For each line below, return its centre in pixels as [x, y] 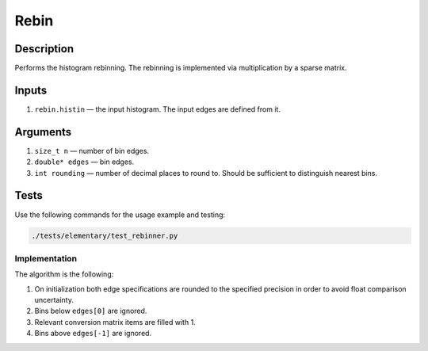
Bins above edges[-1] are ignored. [93, 334]
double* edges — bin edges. [84, 162]
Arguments [43, 132]
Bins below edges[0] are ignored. [91, 311]
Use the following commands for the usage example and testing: [120, 215]
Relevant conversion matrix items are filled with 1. [115, 322]
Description [44, 49]
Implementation [46, 258]
